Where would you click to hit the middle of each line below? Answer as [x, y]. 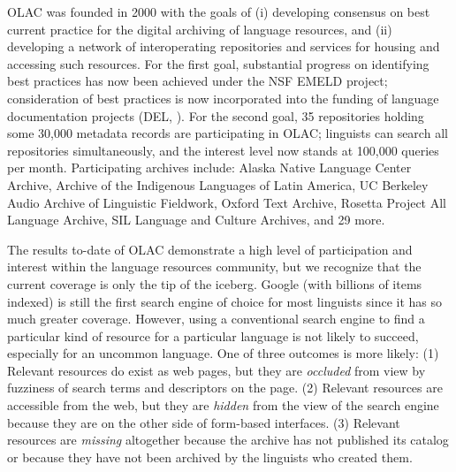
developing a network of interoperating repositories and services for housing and [224, 46]
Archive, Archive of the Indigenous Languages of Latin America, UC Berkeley [218, 184]
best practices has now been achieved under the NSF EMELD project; [198, 81]
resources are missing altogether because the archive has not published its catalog [228, 440]
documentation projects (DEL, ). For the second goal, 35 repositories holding [216, 115]
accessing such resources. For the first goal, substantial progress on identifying [218, 63]
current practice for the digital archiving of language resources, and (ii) [200, 29]
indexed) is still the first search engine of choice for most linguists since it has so [225, 301]
